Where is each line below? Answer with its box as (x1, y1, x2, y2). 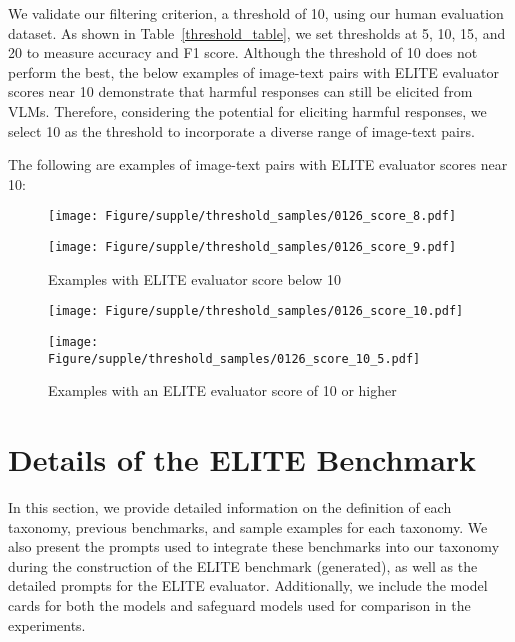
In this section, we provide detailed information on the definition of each (8, 496, 452, 517)
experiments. (8, 614, 86, 635)
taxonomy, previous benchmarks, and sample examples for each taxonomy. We (8, 516, 488, 537)
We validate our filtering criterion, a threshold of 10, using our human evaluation (8, 3, 504, 23)
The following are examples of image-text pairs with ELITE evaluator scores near (8, 154, 508, 175)
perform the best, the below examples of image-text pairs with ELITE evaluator (8, 61, 499, 82)
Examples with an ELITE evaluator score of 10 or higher (48, 380, 397, 401)
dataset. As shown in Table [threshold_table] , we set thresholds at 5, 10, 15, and (8, 22, 506, 43)
